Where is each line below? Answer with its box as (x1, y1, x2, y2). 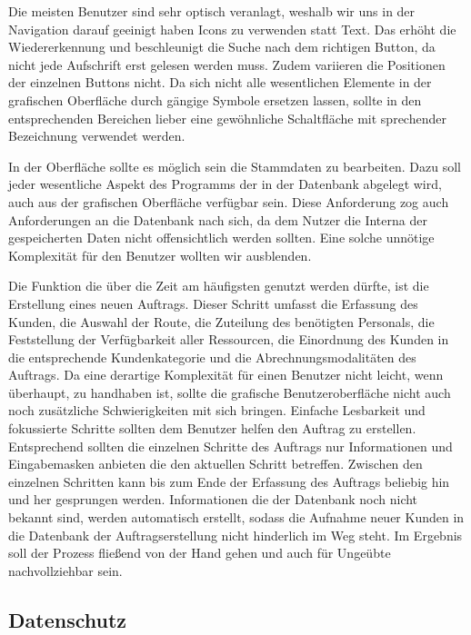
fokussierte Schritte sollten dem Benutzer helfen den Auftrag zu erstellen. (8, 419, 416, 438)
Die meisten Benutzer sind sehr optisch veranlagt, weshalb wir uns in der (8, 2, 416, 20)
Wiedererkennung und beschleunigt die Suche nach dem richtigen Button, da (8, 37, 436, 56)
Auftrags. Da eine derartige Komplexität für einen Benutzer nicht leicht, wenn (8, 365, 444, 384)
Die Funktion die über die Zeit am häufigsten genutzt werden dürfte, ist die (8, 276, 429, 295)
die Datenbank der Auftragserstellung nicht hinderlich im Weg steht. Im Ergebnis (8, 525, 463, 544)
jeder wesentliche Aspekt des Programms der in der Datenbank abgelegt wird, (8, 174, 442, 193)
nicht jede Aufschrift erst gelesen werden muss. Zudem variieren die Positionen (8, 55, 446, 74)
